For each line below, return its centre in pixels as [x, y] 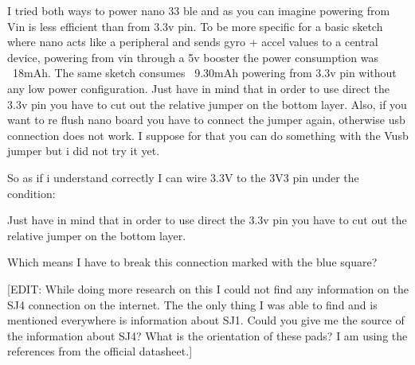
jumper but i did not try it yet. [84, 151]
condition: [31, 193]
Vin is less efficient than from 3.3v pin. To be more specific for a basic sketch [195, 26]
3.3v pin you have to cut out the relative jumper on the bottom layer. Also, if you [207, 104]
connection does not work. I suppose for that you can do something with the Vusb [208, 135]
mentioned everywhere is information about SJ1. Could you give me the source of [206, 320]
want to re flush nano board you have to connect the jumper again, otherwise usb [206, 120]
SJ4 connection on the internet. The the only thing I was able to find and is [192, 304]
